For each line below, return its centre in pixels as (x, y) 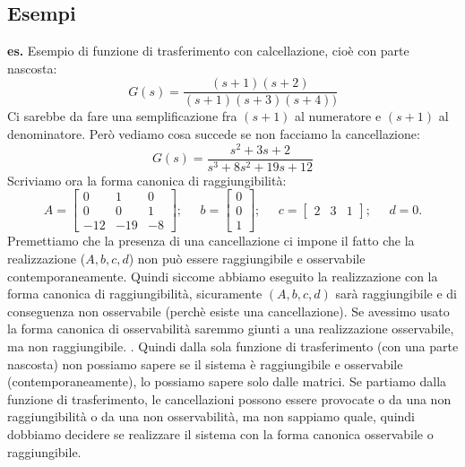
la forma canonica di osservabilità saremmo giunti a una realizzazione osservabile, (231, 329)
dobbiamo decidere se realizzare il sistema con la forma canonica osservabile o (220, 434)
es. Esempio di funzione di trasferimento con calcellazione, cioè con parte (208, 51)
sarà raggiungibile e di (396, 294)
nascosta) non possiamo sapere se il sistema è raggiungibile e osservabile (205, 363)
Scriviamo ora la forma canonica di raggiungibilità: (147, 180)
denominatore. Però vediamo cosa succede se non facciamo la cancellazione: (214, 134)
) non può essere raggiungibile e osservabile (247, 259)
